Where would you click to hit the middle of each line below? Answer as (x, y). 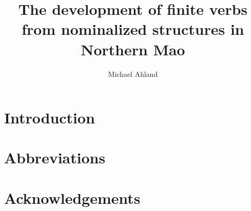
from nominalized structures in (133, 29)
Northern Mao (133, 49)
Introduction (50, 118)
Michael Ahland (133, 73)
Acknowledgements (72, 197)
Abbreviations (55, 157)
